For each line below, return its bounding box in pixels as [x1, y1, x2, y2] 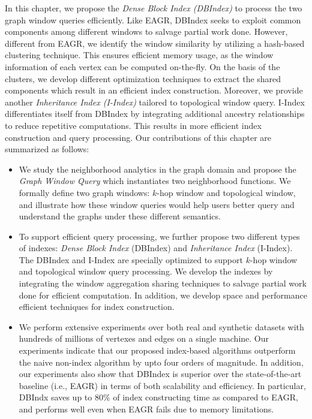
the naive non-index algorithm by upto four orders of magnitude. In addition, [19, 355, 304, 368]
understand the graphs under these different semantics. [19, 210, 221, 222]
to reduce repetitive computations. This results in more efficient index [5, 119, 262, 131]
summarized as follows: [5, 143, 89, 155]
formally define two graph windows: [19, 186, 150, 198]
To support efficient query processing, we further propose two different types [19, 230, 300, 242]
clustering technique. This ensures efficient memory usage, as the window [5, 49, 274, 61]
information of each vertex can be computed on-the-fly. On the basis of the [5, 60, 280, 73]
